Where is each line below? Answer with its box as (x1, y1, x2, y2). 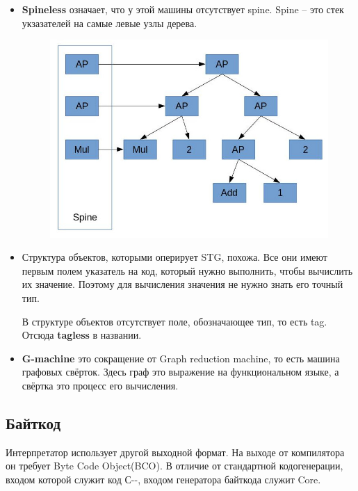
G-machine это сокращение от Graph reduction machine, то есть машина (22, 351, 340, 365)
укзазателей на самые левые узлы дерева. (22, 15, 197, 30)
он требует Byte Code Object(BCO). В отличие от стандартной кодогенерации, (6, 458, 343, 473)
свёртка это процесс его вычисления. (22, 378, 179, 392)
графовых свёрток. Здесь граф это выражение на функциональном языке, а (22, 364, 339, 379)
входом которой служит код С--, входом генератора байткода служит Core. (6, 472, 321, 486)
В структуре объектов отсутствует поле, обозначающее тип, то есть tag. (22, 314, 327, 328)
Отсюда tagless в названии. (22, 328, 142, 342)
